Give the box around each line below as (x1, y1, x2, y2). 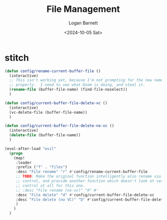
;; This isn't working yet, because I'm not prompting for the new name (9, 78, 164, 83)
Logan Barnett (68, 20, 98, 26)
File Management (46, 3, 120, 15)
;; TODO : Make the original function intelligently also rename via (15, 174, 162, 179)
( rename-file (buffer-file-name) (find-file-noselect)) (9, 87, 128, 92)
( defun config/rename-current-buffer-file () (4, 69, 101, 73)
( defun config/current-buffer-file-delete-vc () (4, 100, 108, 105)
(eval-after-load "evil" (4, 146, 56, 151)
